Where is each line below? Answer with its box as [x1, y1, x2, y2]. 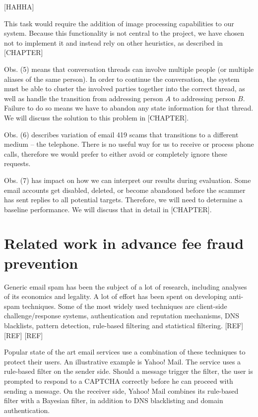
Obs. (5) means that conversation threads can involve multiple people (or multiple [4, 63, 254, 74]
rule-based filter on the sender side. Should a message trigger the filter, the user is [4, 366, 253, 376]
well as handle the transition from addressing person [4, 93, 163, 103]
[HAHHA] [4, 1, 34, 11]
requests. [4, 158, 31, 169]
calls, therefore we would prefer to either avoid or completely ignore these [4, 148, 227, 159]
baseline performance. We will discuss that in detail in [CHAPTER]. [4, 204, 212, 214]
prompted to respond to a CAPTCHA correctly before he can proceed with [4, 375, 233, 386]
